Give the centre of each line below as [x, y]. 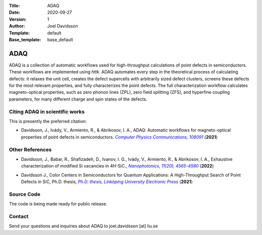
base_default [60, 39]
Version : [18, 19]
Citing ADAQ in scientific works [47, 112]
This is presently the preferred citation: [48, 121]
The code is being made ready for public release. [58, 204]
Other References [30, 150]
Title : [15, 6]
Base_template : [25, 39]
